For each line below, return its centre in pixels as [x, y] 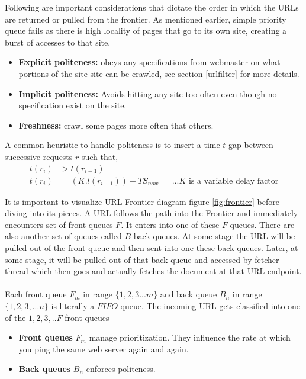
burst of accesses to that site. [58, 42]
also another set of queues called [63, 236]
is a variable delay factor [233, 181]
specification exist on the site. [73, 105]
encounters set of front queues [59, 224]
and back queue [189, 294]
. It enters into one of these [170, 224]
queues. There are [262, 224]
